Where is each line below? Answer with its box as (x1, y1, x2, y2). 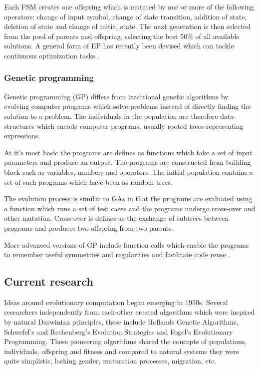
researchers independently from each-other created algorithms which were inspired (4, 307, 255, 317)
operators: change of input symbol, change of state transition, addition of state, (4, 11, 247, 21)
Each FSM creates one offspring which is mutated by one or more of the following (4, 1, 254, 11)
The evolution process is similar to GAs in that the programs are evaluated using (4, 193, 253, 204)
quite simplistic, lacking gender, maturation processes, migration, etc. (4, 356, 217, 366)
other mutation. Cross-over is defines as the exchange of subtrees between (4, 213, 229, 223)
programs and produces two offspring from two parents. (4, 222, 174, 233)
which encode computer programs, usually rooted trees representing (36, 120, 244, 131)
